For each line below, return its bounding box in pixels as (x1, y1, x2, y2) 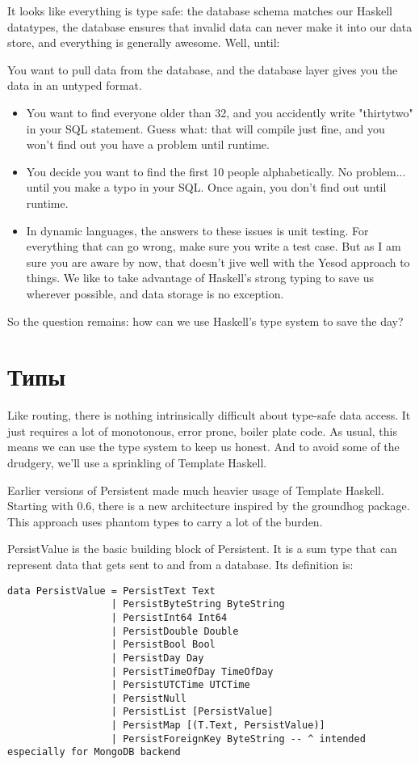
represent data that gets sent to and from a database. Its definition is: (7, 555, 354, 572)
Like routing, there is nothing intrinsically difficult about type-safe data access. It (7, 407, 411, 424)
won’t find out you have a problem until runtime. (26, 136, 270, 153)
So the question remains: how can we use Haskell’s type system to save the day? (7, 312, 404, 329)
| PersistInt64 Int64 (111, 611, 228, 623)
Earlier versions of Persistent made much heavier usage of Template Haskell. (7, 481, 384, 498)
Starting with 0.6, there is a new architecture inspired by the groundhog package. (7, 497, 410, 514)
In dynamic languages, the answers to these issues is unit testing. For (26, 222, 369, 238)
